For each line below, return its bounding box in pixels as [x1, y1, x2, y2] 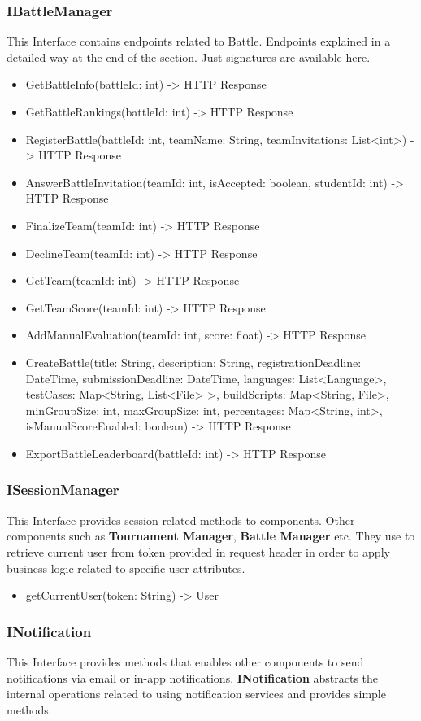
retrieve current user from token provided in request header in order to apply [7, 543, 390, 560]
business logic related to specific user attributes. [7, 559, 245, 576]
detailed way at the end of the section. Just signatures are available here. [7, 48, 371, 65]
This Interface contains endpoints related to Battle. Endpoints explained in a [7, 33, 391, 50]
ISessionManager [7, 479, 119, 500]
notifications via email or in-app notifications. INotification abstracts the [7, 669, 379, 686]
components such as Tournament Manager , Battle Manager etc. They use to [7, 527, 415, 544]
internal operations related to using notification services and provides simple [7, 685, 386, 702]
